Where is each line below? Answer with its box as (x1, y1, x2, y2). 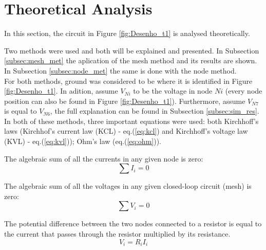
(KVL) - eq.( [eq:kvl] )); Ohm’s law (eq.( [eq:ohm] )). (4, 136, 161, 147)
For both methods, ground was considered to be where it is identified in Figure (4, 75, 253, 86)
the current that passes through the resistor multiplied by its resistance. (4, 228, 231, 239)
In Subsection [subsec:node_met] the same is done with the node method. (4, 65, 237, 76)
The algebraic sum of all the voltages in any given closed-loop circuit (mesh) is (4, 181, 252, 191)
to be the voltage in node (133, 85, 213, 96)
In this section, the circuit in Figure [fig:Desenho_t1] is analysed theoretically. (4, 28, 250, 39)
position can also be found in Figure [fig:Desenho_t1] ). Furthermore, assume (4, 95, 245, 106)
